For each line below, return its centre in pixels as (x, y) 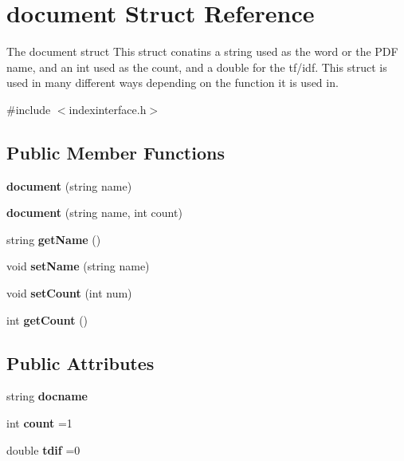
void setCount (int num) (69, 293)
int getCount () (47, 319)
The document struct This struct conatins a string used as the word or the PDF (202, 51)
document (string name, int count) (94, 213)
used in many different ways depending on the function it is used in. (173, 83)
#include (29, 109)
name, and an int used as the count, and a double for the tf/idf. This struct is (197, 67)
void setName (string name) (78, 266)
